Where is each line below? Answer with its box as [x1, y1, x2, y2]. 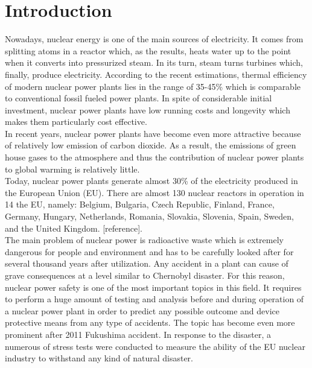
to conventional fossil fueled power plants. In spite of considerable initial [5, 92, 272, 104]
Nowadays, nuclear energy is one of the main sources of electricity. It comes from [5, 33, 304, 45]
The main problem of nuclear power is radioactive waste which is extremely [5, 233, 284, 246]
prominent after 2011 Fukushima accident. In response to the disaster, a [5, 328, 271, 340]
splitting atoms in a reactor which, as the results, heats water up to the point [5, 44, 291, 57]
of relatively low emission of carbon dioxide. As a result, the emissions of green [5, 139, 296, 151]
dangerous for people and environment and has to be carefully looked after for [5, 245, 294, 258]
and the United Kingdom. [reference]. [5, 221, 142, 234]
